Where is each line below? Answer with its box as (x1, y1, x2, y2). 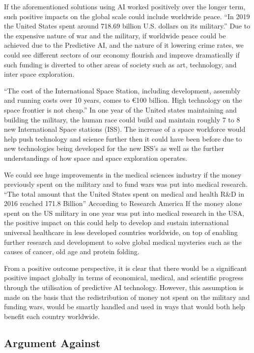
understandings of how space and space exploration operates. (4, 152, 188, 163)
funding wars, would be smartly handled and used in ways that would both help (4, 301, 245, 312)
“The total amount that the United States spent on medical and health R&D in (4, 188, 244, 199)
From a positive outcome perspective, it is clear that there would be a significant (4, 263, 247, 273)
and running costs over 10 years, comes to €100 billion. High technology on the (4, 95, 242, 105)
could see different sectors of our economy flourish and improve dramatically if (4, 49, 240, 59)
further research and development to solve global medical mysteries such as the (4, 236, 242, 247)
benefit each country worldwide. (4, 311, 100, 321)
